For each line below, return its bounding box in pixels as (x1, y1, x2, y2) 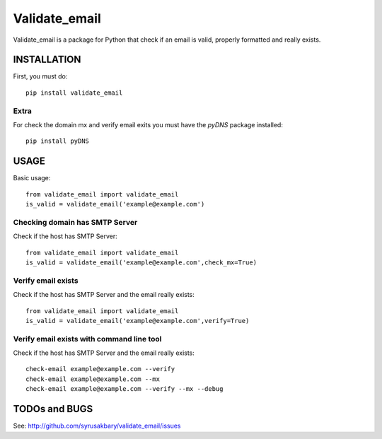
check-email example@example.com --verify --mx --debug (25, 385, 224, 393)
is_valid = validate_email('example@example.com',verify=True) (25, 317, 250, 324)
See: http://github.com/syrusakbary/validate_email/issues (13, 421, 181, 431)
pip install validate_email (25, 88, 123, 97)
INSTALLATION (13, 54, 81, 66)
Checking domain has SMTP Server (13, 217, 138, 227)
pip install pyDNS (25, 137, 90, 145)
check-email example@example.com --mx (25, 375, 161, 383)
